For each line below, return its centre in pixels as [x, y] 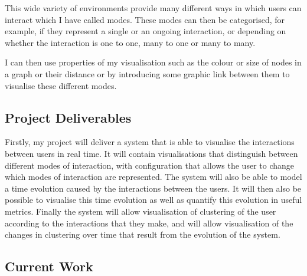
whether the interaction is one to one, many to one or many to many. [130, 42]
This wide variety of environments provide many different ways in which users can [153, 8]
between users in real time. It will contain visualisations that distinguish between [151, 153]
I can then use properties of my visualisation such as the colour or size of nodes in [153, 62]
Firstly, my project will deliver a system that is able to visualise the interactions [150, 142]
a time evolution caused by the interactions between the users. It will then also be [153, 188]
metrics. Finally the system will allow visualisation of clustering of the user [141, 211]
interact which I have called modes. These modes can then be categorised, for [145, 19]
